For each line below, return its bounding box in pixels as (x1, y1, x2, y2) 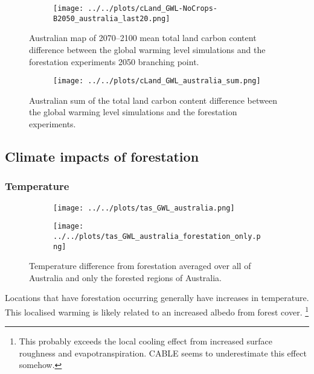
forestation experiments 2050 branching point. (29, 55, 199, 68)
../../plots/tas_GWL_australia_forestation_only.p (53, 232, 261, 241)
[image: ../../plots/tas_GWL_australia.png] (53, 203, 235, 212)
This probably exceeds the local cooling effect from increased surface (19, 335, 273, 347)
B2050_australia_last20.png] (53, 14, 170, 23)
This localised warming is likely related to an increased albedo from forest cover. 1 (5, 303, 309, 318)
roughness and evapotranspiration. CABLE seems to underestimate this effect (19, 346, 307, 359)
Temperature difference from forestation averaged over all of (29, 259, 251, 272)
